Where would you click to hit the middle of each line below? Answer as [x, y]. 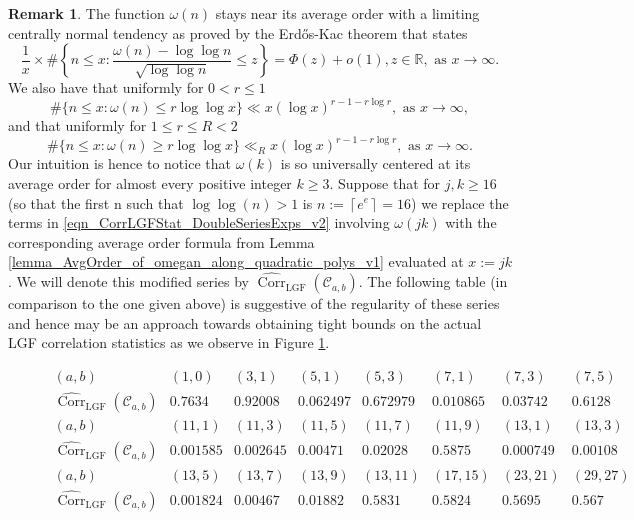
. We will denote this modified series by [128, 281]
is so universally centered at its [375, 163]
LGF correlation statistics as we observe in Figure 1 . [169, 342]
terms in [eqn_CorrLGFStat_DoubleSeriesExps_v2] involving [199, 222]
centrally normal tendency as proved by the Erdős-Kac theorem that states [238, 32]
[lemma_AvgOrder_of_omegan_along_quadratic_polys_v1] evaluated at [236, 261]
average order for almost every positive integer [150, 182]
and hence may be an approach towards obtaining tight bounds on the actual [245, 322]
